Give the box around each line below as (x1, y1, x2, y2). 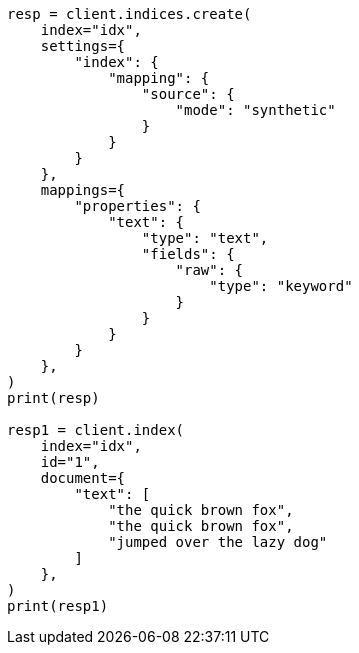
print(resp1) (7, 598, 109, 614)
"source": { (141, 86, 235, 102)
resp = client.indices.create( (7, 6, 252, 22)
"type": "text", (141, 230, 269, 246)
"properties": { (74, 198, 201, 214)
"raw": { (175, 262, 244, 278)
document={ (40, 470, 126, 486)
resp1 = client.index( (7, 422, 185, 438)
